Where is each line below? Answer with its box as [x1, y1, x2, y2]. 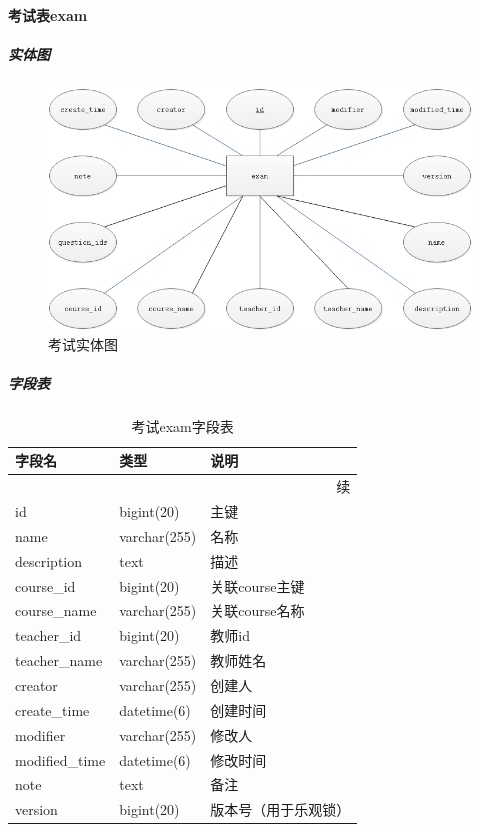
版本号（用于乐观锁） [210, 799, 351, 820]
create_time [15, 699, 90, 720]
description [15, 550, 83, 571]
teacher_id [15, 625, 82, 646]
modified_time [15, 749, 106, 770]
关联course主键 [210, 575, 305, 596]
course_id [15, 575, 76, 596]
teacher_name [15, 650, 103, 671]
